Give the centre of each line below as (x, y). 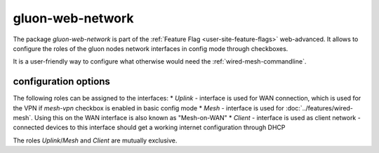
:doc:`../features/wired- (319, 108)
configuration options (61, 81)
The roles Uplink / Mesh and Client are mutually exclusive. (95, 140)
